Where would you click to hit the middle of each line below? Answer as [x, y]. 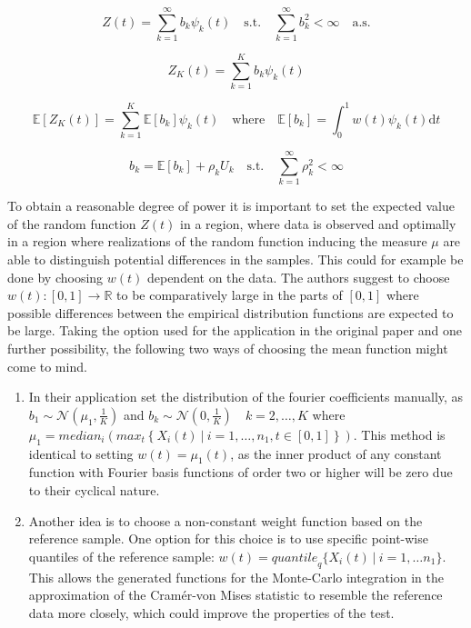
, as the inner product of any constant [336, 453]
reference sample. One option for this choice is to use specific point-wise [228, 538]
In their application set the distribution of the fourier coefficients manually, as [246, 397]
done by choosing [55, 277]
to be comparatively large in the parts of [230, 295]
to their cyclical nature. [94, 489]
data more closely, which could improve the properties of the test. [211, 612]
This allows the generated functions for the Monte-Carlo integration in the [236, 577]
